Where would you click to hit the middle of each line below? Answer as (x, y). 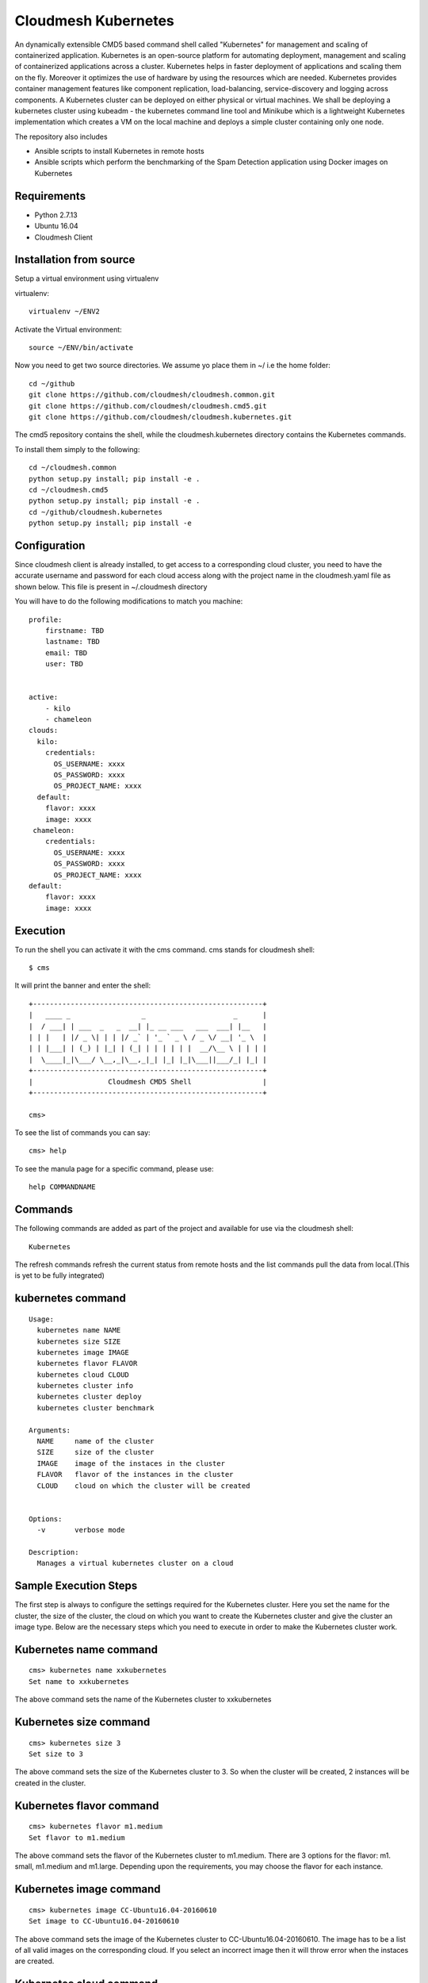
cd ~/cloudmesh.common (73, 468)
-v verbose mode (81, 1530)
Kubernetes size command (82, 1722)
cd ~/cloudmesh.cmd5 (69, 489)
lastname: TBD (73, 642)
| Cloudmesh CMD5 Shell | (148, 1082)
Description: (54, 1552)
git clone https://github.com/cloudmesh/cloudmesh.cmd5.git (148, 406)
